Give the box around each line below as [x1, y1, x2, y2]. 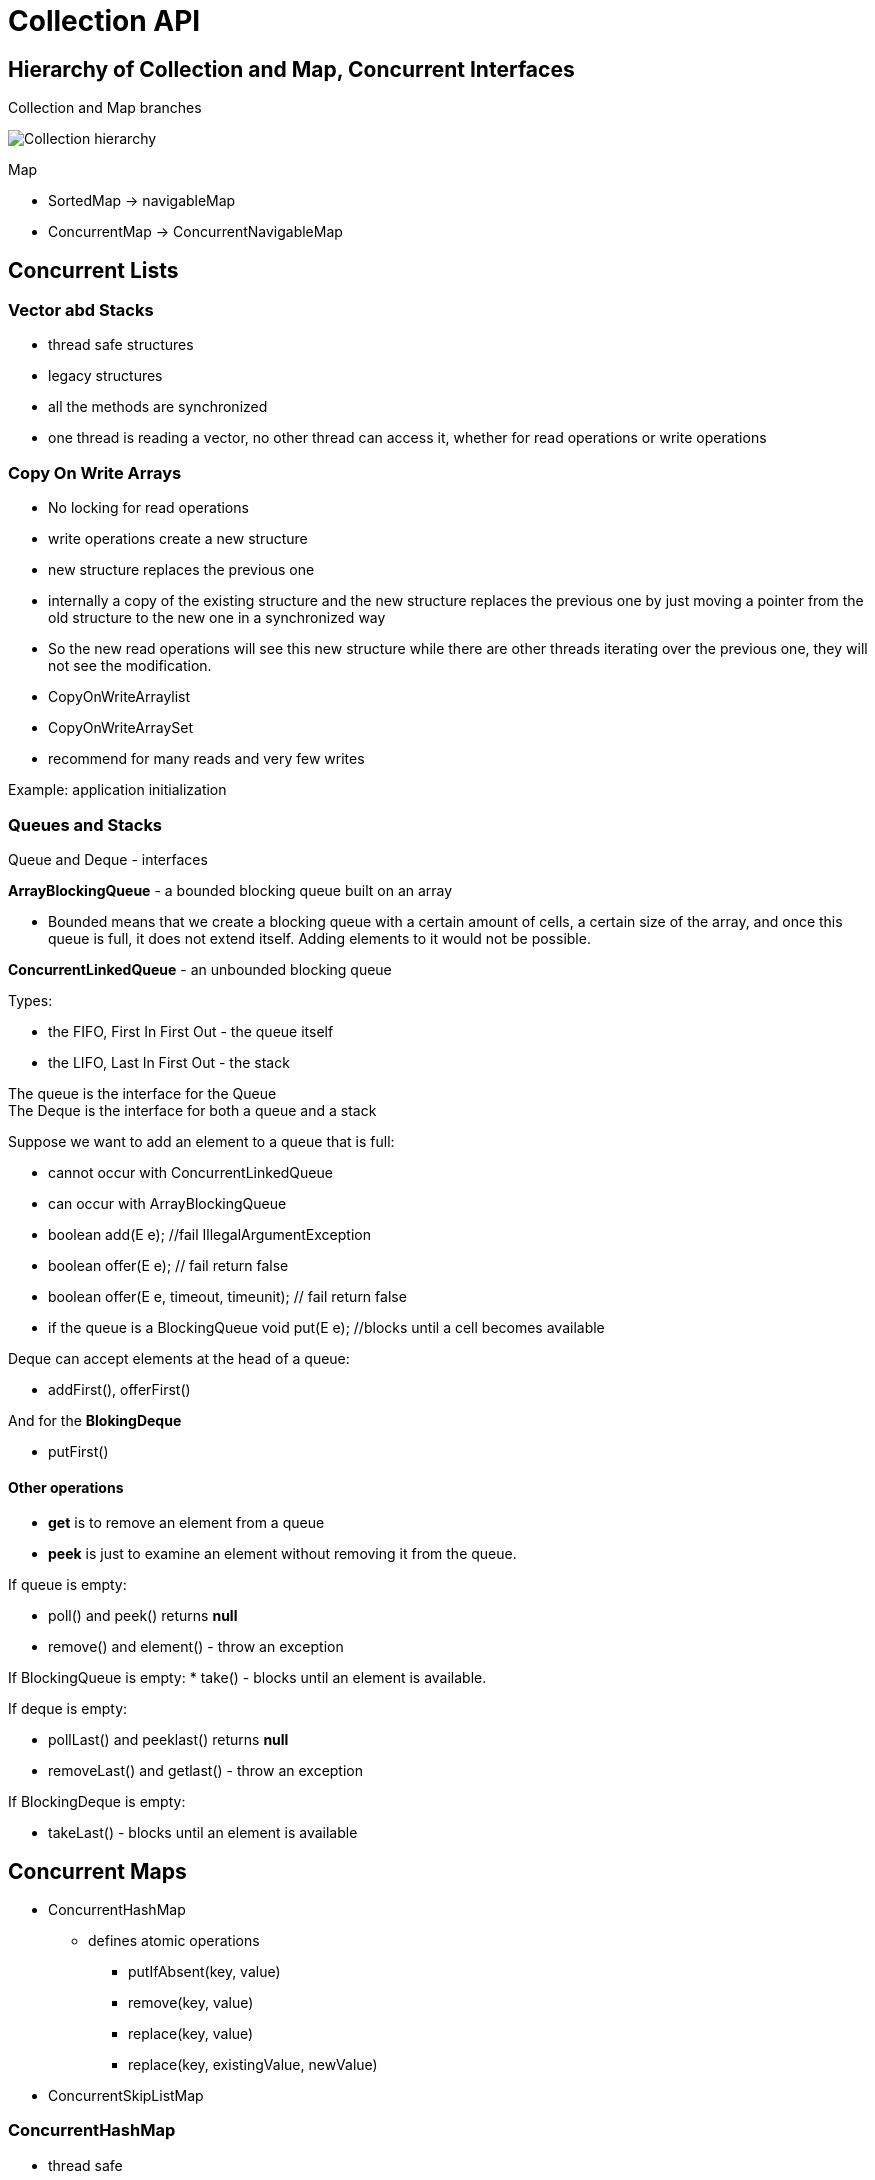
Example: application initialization [8, 781, 227, 799]
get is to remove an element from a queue [48, 1514, 325, 1532]
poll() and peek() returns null [48, 1607, 238, 1625]
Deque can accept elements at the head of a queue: [8, 1349, 350, 1367]
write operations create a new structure [48, 530, 308, 548]
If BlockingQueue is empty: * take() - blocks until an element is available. [8, 1669, 487, 1687]
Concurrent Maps [8, 1858, 187, 1884]
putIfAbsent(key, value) [128, 1962, 281, 1980]
